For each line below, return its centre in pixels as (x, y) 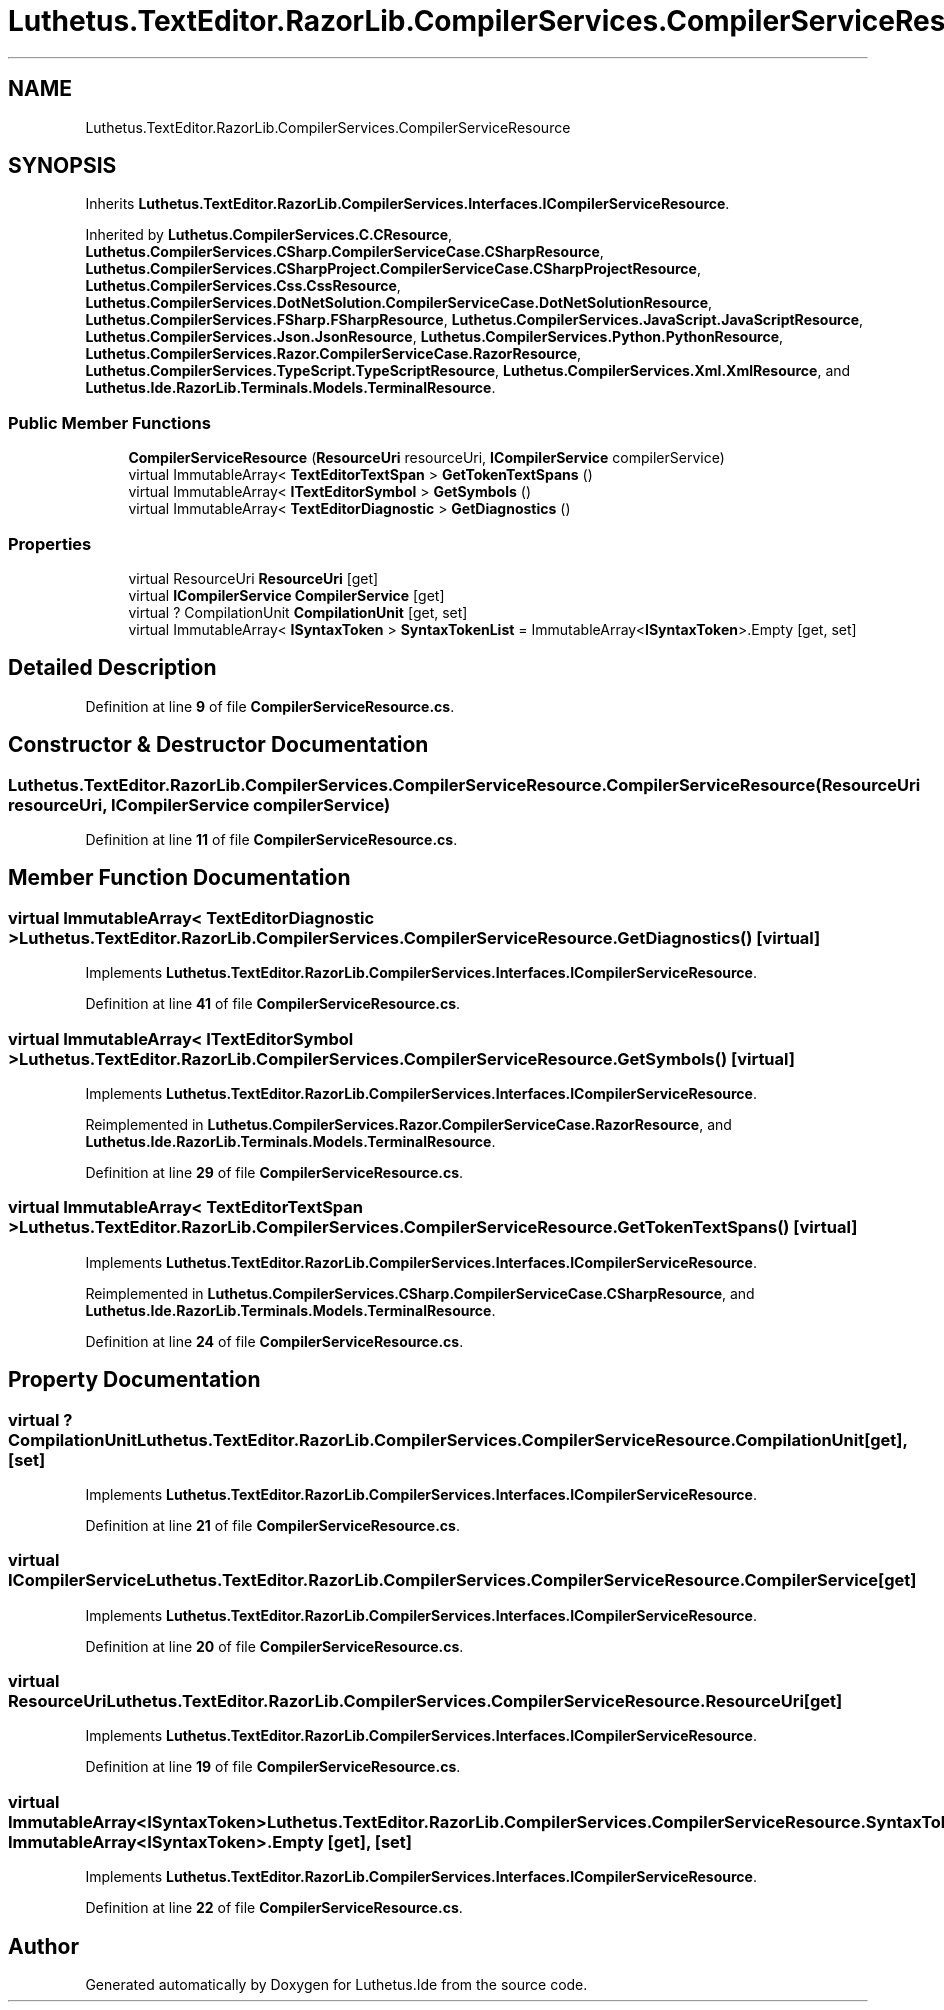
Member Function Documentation (179, 878)
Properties (50, 543)
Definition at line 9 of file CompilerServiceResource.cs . (270, 706)
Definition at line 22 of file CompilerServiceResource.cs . (274, 1908)
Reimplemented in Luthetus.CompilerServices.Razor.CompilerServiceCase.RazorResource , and (408, 1124)
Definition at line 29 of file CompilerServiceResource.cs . (274, 1172)
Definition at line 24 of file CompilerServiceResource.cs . (274, 1341)
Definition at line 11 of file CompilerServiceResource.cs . (271, 839)
